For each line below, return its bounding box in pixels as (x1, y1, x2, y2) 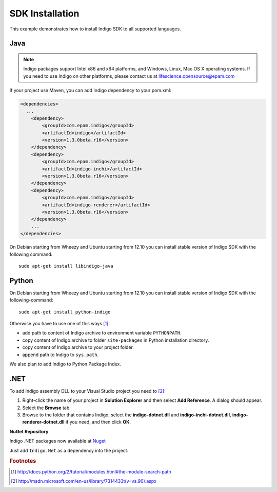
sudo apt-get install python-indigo (18, 309, 111, 315)
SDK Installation (9, 8, 80, 19)
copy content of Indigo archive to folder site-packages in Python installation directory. (22, 337, 209, 343)
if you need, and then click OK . (65, 419, 131, 425)
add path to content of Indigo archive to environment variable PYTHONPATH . (22, 330, 182, 336)
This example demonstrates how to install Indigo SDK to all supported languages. (9, 26, 182, 32)
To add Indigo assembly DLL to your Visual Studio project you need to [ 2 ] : (9, 388, 166, 394)
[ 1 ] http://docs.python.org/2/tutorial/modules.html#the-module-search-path (11, 468, 171, 475)
